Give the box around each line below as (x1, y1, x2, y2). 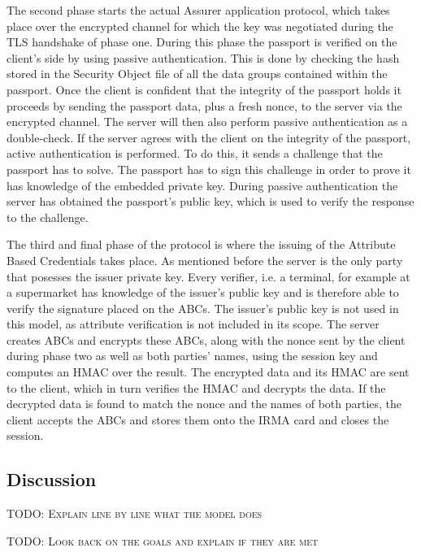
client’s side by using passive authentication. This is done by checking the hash (7, 49, 400, 66)
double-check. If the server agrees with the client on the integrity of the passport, (7, 128, 411, 146)
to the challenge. (7, 208, 89, 225)
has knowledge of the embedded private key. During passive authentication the (7, 176, 398, 193)
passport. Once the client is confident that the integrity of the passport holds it (7, 80, 401, 98)
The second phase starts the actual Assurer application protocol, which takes (7, 2, 390, 18)
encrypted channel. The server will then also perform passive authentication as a (7, 113, 408, 130)
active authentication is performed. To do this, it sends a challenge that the (7, 145, 383, 162)
